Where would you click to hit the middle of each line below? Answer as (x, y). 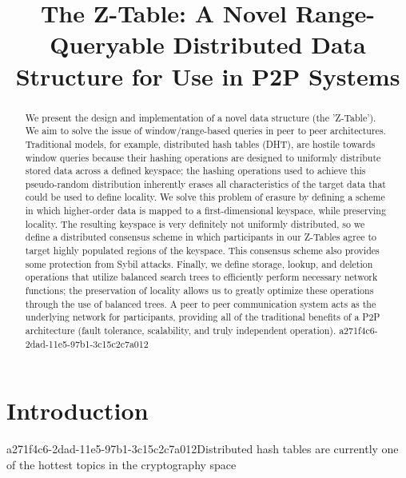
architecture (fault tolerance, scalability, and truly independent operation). (181, 331)
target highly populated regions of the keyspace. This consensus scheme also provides (202, 251)
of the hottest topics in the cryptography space (121, 464)
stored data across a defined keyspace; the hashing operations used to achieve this (195, 171)
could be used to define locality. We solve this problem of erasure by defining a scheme (205, 197)
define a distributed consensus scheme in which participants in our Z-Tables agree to (201, 237)
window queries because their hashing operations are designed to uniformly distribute (203, 157)
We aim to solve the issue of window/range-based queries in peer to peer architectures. (205, 131)
